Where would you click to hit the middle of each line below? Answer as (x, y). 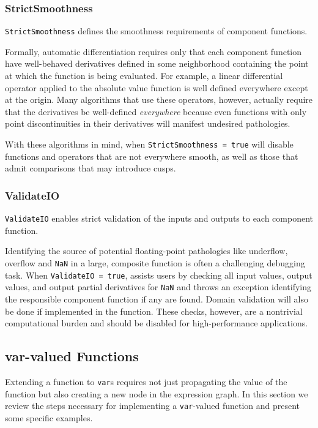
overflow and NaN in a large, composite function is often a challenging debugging (155, 262)
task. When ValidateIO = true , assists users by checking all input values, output (159, 275)
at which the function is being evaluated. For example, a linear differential (144, 76)
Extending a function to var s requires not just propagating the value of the (146, 381)
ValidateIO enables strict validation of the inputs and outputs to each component (159, 218)
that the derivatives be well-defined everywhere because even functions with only (156, 111)
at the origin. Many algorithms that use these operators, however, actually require (159, 99)
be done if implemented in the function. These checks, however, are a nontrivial (154, 311)
